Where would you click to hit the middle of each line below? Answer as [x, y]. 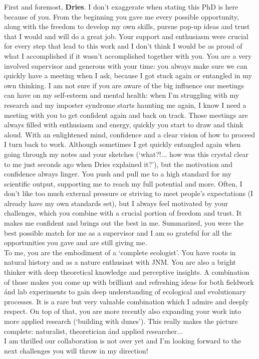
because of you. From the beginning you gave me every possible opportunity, [121, 16]
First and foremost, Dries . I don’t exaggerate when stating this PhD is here [121, 7]
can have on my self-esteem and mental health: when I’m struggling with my [122, 95]
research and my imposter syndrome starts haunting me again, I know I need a [125, 105]
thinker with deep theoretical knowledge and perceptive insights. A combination [127, 272]
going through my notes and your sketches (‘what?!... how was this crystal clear [126, 154]
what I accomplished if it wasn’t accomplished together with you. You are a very [128, 55]
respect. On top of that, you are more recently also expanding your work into [123, 311]
